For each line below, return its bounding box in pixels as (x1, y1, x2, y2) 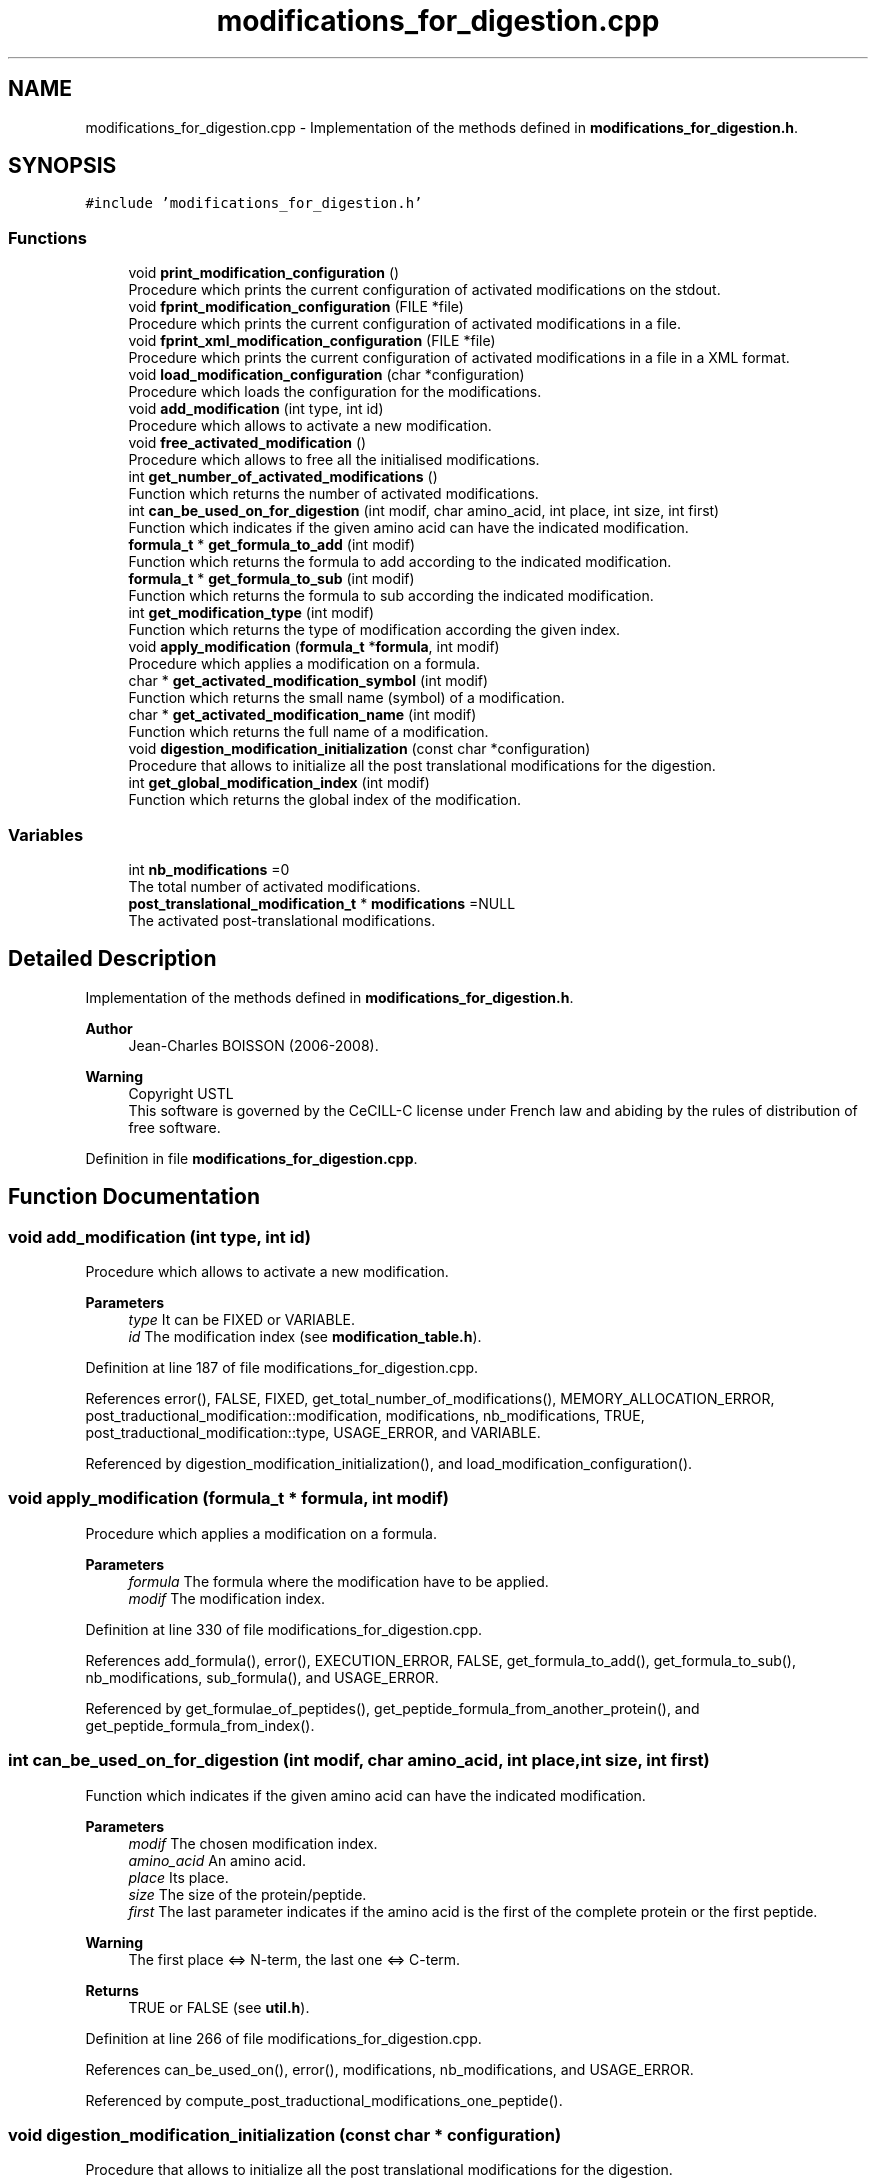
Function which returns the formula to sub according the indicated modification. (128, 587, 654, 605)
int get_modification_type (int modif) (128, 604, 375, 622)
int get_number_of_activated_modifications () (128, 468, 438, 486)
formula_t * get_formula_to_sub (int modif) (128, 570, 415, 588)
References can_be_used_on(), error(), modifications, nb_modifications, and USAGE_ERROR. (85, 2060, 694, 2078)
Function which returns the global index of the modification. (128, 791, 522, 809)
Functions (8, 227, 87, 248)
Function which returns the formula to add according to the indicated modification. (128, 553, 672, 571)
